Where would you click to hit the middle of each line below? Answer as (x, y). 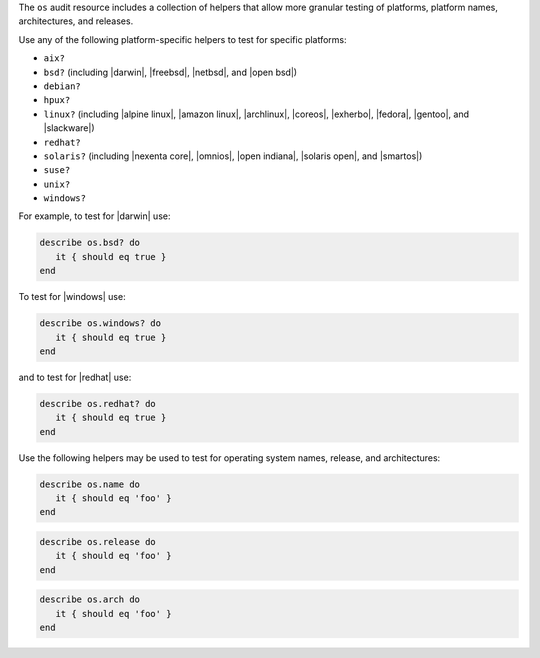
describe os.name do (89, 484)
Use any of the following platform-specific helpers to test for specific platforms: (182, 39)
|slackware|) (69, 128)
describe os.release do (98, 542)
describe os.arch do (89, 599)
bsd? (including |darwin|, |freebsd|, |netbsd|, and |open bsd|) (170, 72)
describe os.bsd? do (89, 243)
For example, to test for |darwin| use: (94, 216)
